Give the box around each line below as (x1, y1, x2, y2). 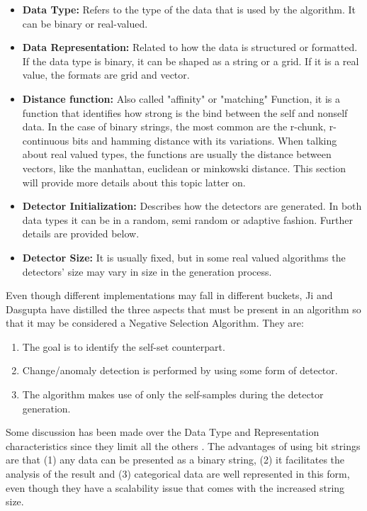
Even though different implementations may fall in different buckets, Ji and (6, 288, 333, 303)
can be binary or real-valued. (22, 16, 148, 30)
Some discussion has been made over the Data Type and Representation (6, 425, 320, 439)
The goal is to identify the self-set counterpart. (22, 339, 225, 354)
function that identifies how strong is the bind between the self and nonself (22, 105, 348, 120)
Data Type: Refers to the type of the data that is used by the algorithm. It (22, 2, 356, 16)
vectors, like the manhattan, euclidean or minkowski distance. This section (22, 160, 346, 175)
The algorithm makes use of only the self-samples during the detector (22, 387, 324, 402)
